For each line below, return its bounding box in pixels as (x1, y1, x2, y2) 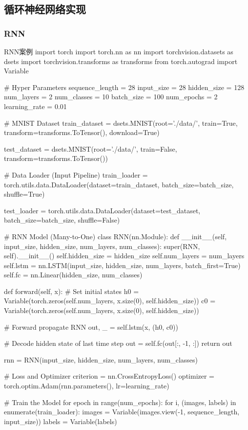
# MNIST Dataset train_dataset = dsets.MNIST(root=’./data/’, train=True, (4, 117, 238, 128)
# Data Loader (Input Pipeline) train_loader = (4, 169, 148, 180)
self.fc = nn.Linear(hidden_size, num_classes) (4, 270, 143, 280)
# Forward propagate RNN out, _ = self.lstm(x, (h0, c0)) (4, 321, 178, 332)
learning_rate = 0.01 (4, 101, 67, 111)
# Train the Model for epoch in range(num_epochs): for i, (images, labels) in (4, 397, 236, 407)
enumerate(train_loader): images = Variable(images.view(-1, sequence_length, (4, 407, 240, 417)
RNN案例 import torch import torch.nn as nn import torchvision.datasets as (4, 46, 233, 56)
